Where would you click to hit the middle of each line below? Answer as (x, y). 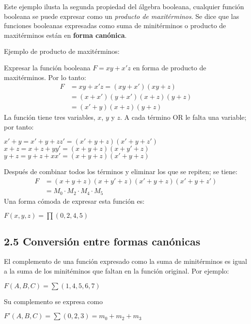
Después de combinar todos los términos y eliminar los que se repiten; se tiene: (121, 171)
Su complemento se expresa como (53, 301)
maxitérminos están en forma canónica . (65, 35)
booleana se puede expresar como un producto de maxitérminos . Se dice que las (122, 16)
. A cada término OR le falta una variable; (183, 117)
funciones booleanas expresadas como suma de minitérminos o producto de (115, 25)
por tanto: (19, 126)
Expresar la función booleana (47, 67)
